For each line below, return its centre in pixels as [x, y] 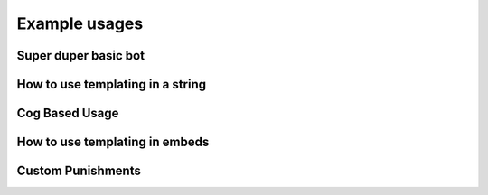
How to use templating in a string [112, 84]
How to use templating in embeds [113, 142]
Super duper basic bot [80, 56]
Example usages [80, 23]
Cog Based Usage [68, 113]
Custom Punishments [79, 171]
